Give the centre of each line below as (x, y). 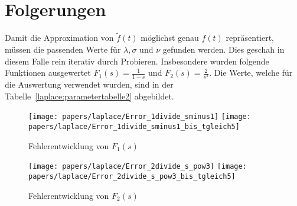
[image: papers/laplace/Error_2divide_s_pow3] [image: (138, 167)
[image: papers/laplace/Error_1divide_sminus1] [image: (140, 117)
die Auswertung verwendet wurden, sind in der (89, 84)
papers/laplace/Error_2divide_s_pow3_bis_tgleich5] (132, 177)
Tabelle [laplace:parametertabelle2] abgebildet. (89, 96)
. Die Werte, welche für (251, 73)
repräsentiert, (250, 38)
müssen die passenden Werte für (63, 49)
